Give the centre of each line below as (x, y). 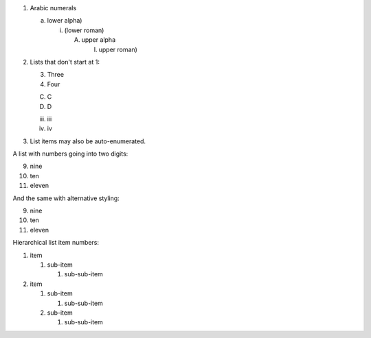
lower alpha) (65, 21)
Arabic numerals (53, 8)
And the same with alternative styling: (66, 198)
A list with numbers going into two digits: (70, 154)
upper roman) (118, 49)
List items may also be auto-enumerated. (88, 141)
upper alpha (99, 40)
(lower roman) (84, 30)
